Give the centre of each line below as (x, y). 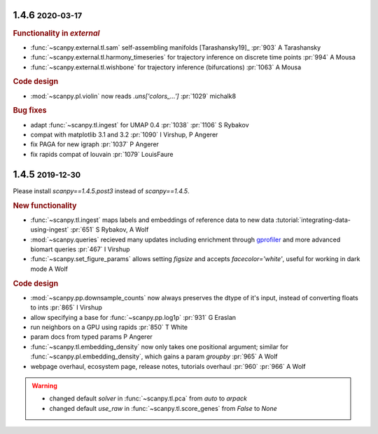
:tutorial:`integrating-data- (313, 220)
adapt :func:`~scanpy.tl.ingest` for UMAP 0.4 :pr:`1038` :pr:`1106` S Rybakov (140, 125)
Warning (44, 386)
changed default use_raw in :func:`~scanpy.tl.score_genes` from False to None (163, 408)
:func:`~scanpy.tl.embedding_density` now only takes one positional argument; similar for (159, 346)
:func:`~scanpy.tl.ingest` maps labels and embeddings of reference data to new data (152, 220)
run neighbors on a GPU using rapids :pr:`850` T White (109, 327)
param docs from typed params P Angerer (92, 337)
